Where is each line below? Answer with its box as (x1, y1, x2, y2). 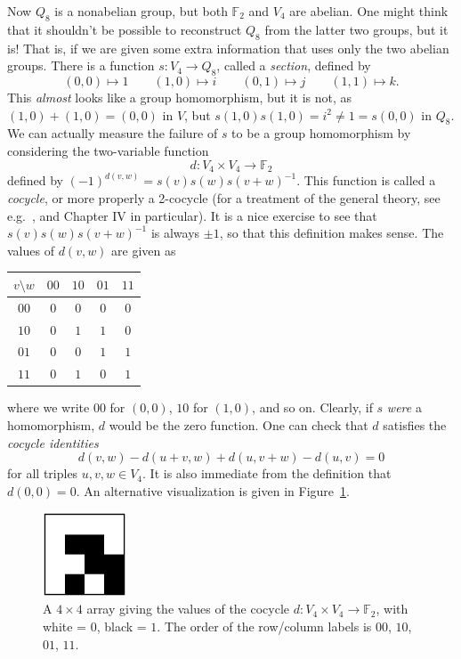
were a (386, 398, 422, 417)
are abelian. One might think (289, 2, 449, 20)
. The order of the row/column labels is (157, 617, 372, 636)
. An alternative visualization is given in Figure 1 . (76, 481, 350, 500)
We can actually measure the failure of (7, 124, 218, 142)
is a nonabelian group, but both (54, 2, 228, 20)
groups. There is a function (7, 56, 155, 75)
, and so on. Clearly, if (252, 398, 373, 417)
